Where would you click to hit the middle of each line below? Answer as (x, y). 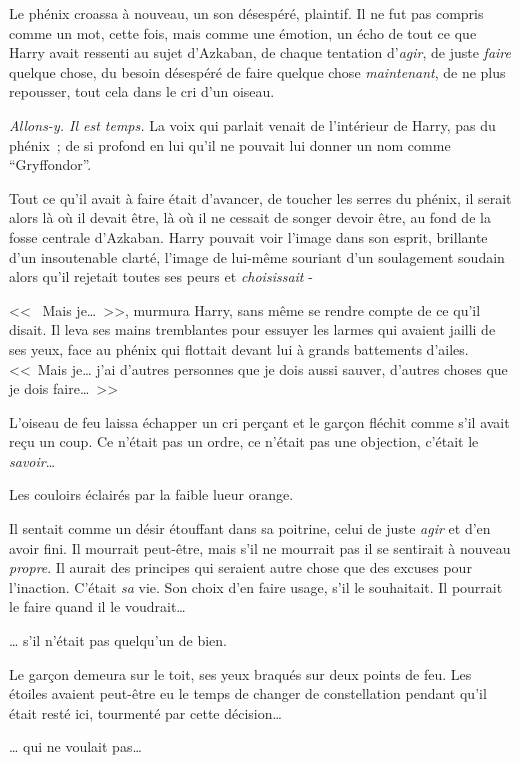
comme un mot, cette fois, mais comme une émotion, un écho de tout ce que (243, 32)
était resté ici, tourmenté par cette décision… (145, 712)
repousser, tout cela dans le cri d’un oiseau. (142, 91)
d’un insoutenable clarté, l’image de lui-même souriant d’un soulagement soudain (257, 256)
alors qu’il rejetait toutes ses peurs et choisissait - (161, 276)
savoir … (32, 460)
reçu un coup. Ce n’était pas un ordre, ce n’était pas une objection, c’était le (244, 441)
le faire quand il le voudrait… (97, 606)
